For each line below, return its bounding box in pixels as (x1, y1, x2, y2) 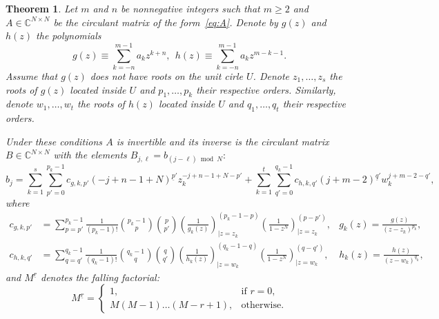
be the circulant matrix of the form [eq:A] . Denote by (53, 14, 278, 29)
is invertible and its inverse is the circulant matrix (116, 134, 329, 148)
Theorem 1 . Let (6, 1, 78, 15)
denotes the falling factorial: (41, 269, 159, 284)
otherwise (241, 300, 282, 310)
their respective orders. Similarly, (196, 82, 336, 96)
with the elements (53, 147, 127, 162)
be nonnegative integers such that (121, 1, 260, 15)
